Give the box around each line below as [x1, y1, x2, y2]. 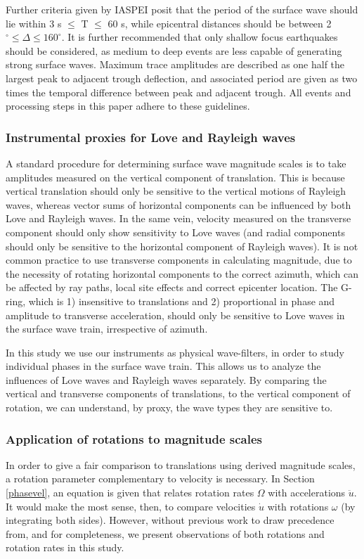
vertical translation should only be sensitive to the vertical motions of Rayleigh [6, 184, 346, 198]
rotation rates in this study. [6, 540, 124, 555]
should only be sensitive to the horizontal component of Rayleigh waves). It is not [6, 238, 358, 253]
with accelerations [268, 485, 346, 500]
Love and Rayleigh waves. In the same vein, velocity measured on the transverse [6, 211, 351, 226]
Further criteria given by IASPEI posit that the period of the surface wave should [6, 2, 358, 16]
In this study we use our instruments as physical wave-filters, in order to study [6, 345, 344, 359]
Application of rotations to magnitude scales [6, 430, 263, 447]
